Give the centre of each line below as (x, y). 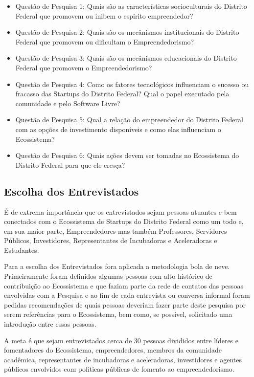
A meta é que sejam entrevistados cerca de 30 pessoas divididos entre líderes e (121, 340)
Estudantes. (22, 250)
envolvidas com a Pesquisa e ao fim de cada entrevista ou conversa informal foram (127, 295)
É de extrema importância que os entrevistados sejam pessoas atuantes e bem (120, 211)
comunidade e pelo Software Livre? (68, 103)
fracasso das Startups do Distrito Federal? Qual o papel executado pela (122, 94)
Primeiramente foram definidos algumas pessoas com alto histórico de (108, 276)
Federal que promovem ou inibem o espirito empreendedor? (104, 15)
